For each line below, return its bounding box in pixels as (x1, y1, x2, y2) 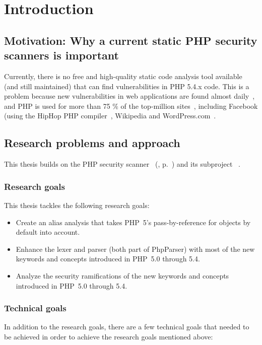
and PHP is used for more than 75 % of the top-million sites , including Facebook (4, 100, 258, 111)
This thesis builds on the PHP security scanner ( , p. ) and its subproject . (4, 159, 240, 169)
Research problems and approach (4, 135, 180, 151)
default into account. (16, 227, 80, 237)
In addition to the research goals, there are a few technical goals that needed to (4, 321, 249, 332)
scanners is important (4, 47, 119, 63)
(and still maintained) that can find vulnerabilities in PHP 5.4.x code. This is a (4, 81, 249, 91)
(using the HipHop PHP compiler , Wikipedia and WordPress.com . (4, 110, 216, 121)
